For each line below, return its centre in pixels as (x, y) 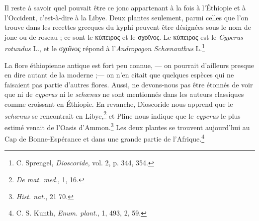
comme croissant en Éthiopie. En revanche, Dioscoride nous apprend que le (119, 104)
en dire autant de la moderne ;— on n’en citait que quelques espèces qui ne (119, 75)
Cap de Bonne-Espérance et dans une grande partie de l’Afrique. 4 (105, 138)
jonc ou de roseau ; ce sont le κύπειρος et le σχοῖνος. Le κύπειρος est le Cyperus (124, 37)
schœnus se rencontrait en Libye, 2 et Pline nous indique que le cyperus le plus (123, 115)
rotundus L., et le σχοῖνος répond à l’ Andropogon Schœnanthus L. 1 (105, 48)
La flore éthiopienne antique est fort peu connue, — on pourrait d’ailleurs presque (129, 65)
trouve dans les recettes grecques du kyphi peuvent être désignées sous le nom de (128, 27)
